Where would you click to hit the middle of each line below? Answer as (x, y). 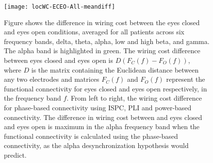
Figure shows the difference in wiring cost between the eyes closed (102, 22)
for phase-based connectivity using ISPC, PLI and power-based (98, 107)
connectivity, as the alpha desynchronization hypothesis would (96, 145)
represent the (186, 79)
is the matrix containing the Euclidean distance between (115, 69)
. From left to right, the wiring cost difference (134, 98)
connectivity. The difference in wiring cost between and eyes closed (103, 117)
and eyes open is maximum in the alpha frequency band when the (102, 126)
